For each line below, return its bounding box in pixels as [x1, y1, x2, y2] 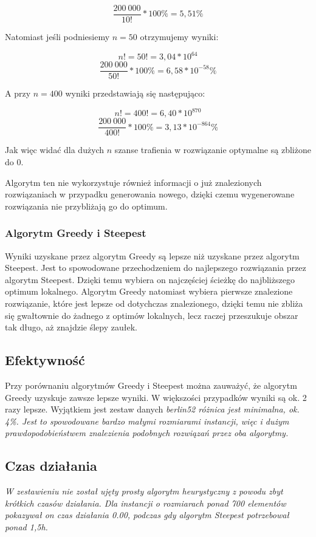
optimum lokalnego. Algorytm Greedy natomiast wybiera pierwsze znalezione [5, 285, 293, 298]
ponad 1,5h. [5, 520, 48, 533]
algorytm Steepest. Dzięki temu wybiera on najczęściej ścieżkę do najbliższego [5, 273, 295, 286]
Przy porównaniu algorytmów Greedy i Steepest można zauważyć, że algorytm [5, 378, 297, 391]
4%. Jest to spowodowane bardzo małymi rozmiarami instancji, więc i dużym [5, 414, 289, 427]
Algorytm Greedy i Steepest [5, 225, 146, 241]
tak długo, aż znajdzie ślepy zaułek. [5, 321, 137, 333]
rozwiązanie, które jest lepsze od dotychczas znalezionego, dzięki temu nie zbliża [5, 296, 303, 309]
